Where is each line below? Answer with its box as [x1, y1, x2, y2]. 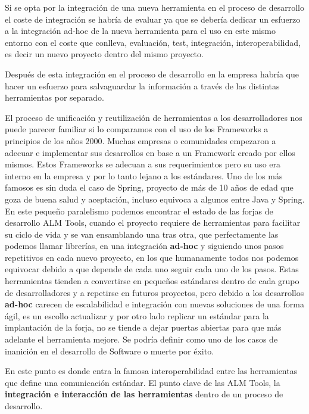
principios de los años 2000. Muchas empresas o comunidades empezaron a [5, 134, 276, 147]
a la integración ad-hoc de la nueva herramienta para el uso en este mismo [5, 24, 276, 37]
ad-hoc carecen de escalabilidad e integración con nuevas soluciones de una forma [5, 298, 304, 310]
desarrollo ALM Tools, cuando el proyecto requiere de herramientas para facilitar [5, 216, 301, 229]
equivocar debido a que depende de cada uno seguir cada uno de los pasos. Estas [5, 263, 299, 275]
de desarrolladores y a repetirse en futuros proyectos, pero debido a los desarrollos [5, 286, 304, 298]
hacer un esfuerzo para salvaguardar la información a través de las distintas [5, 79, 280, 92]
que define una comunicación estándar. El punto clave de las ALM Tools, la [5, 376, 280, 388]
